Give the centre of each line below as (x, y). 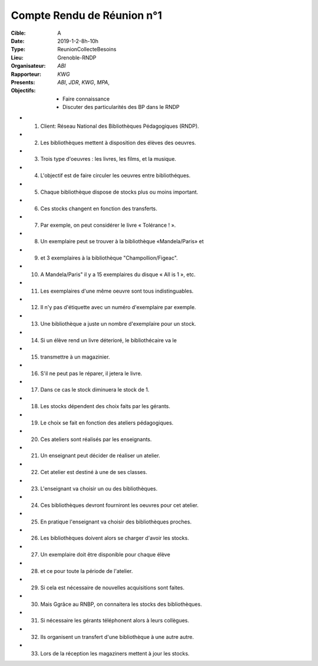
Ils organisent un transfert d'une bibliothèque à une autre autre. (117, 637)
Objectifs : (23, 91)
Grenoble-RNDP (77, 57)
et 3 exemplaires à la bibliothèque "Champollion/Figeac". (109, 258)
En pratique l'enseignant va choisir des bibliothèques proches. (116, 522)
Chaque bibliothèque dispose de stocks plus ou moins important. (119, 192)
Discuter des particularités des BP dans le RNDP (121, 107)
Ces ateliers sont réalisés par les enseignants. (96, 439)
